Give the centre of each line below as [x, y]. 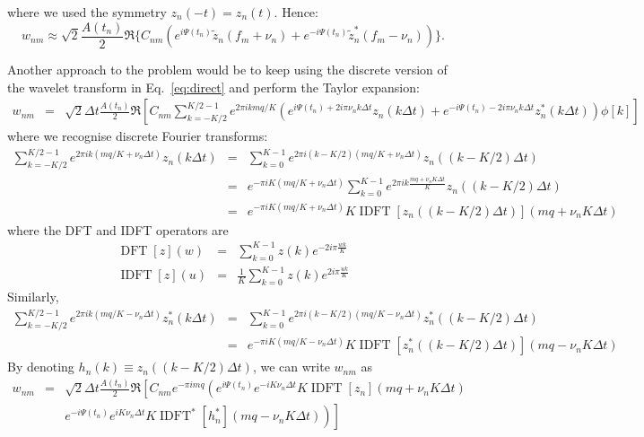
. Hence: [296, 12]
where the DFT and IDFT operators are [118, 229]
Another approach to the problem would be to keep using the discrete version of [227, 70]
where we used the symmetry [87, 12]
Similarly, [33, 296]
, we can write [291, 367]
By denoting [41, 367]
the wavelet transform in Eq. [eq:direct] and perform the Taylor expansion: [213, 87]
